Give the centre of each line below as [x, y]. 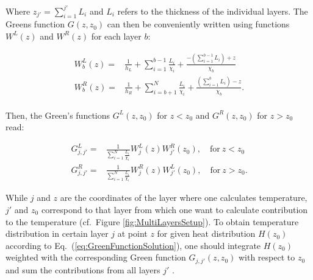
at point [132, 233]
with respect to [267, 257]
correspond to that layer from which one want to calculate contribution [174, 209]
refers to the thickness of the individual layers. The [213, 11]
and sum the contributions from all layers [83, 269]
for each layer [116, 36]
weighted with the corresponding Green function [96, 257]
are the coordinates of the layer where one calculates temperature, [184, 198]
